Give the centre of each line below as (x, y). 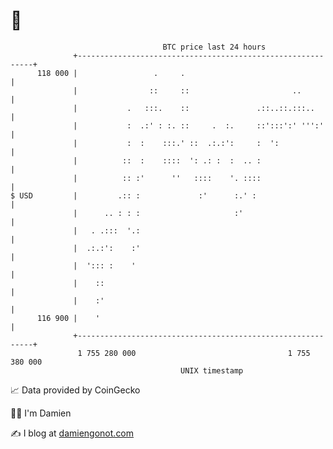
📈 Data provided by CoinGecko (75, 390)
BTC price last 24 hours (214, 47)
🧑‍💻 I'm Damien (41, 413)
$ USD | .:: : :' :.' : (133, 195)
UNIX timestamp (212, 370)
